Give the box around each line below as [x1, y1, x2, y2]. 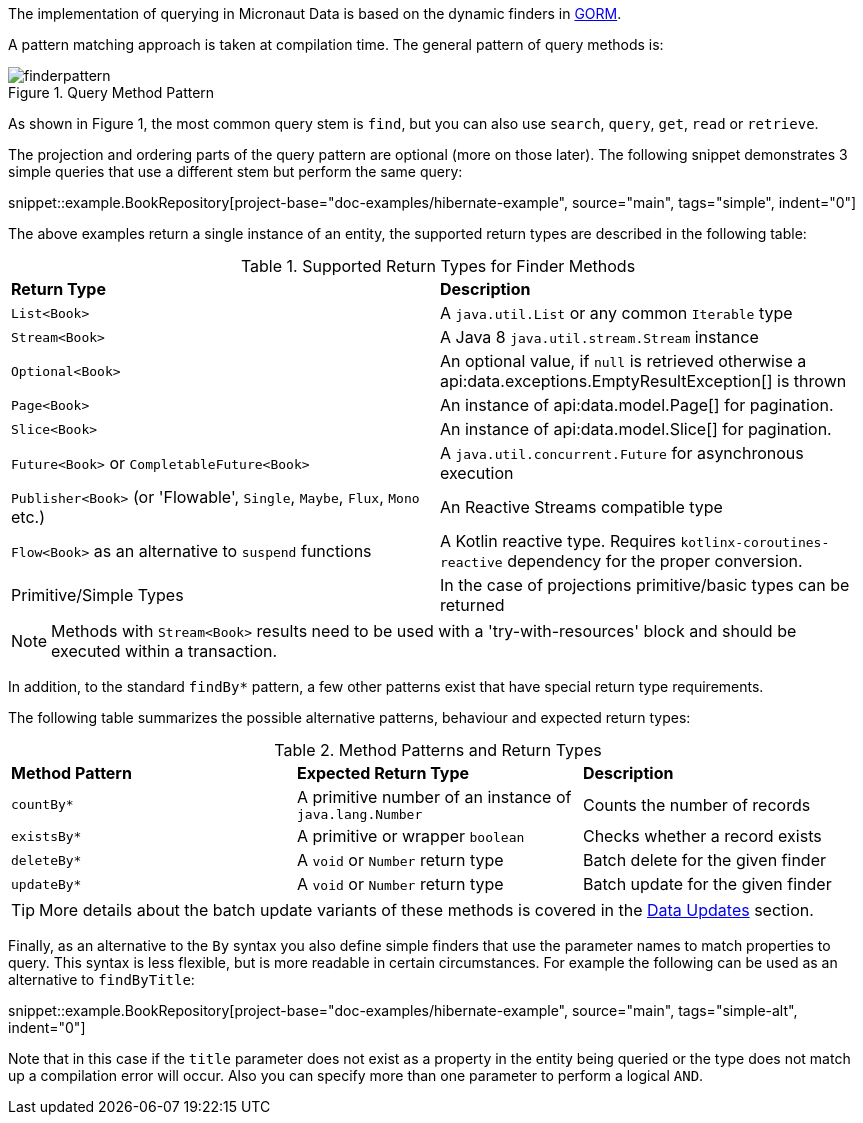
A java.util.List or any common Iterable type [440, 303, 793, 323]
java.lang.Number [296, 807, 423, 822]
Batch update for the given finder [582, 874, 832, 894]
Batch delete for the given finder [582, 850, 826, 870]
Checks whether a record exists [582, 826, 822, 846]
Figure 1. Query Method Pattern [8, 84, 215, 101]
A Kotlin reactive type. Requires [440, 531, 676, 551]
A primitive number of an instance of [296, 787, 572, 807]
